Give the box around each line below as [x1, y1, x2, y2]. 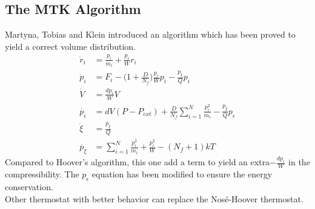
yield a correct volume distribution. [5, 39, 136, 52]
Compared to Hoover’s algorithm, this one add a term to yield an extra [5, 156, 270, 168]
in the [288, 156, 310, 168]
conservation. [5, 180, 53, 193]
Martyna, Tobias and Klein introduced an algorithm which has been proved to [5, 28, 296, 41]
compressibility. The [5, 168, 79, 180]
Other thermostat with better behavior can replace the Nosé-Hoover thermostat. [5, 192, 303, 205]
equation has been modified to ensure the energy [91, 168, 273, 180]
